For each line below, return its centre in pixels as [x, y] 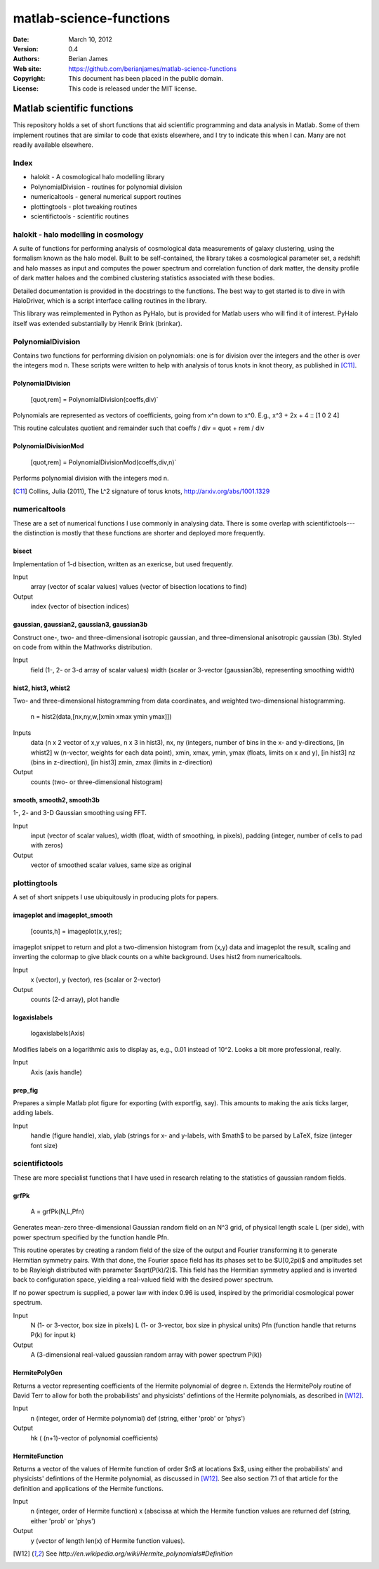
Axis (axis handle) [56, 1072]
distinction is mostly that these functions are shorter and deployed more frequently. [145, 533]
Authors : [26, 59]
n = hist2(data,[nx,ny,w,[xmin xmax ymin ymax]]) [101, 717]
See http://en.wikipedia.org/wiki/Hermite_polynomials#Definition [139, 1554]
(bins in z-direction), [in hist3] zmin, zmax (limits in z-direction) [122, 762]
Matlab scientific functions [73, 109]
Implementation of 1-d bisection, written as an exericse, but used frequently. [123, 564]
